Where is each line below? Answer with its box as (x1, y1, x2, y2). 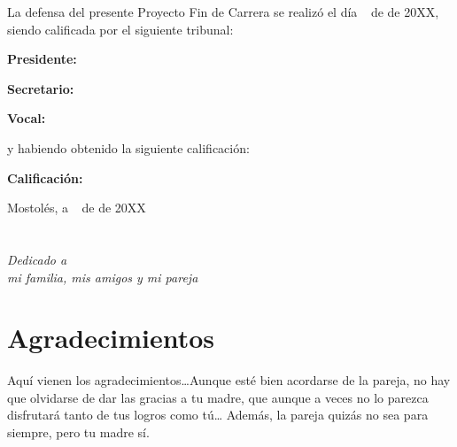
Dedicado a (7, 250, 67, 268)
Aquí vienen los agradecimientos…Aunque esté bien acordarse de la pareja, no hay (7, 371, 451, 389)
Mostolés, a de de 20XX (7, 198, 146, 217)
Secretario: (7, 79, 74, 97)
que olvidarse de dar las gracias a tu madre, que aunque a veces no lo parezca (7, 388, 429, 406)
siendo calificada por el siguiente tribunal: (7, 19, 234, 38)
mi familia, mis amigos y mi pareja (7, 267, 198, 286)
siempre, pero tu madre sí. (7, 423, 150, 442)
